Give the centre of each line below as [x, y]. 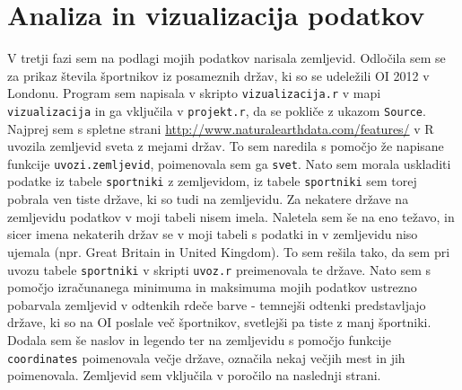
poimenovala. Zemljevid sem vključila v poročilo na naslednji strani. [194, 375]
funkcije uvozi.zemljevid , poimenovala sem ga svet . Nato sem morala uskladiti [229, 163]
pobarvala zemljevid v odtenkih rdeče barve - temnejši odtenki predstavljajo [217, 304]
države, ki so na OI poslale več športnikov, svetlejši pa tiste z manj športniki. [219, 322]
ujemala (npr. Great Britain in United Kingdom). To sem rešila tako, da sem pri [229, 251]
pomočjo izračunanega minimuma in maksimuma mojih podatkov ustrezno [212, 287]
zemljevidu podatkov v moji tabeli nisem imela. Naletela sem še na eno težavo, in [231, 216]
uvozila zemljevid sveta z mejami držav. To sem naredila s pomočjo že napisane [226, 146]
